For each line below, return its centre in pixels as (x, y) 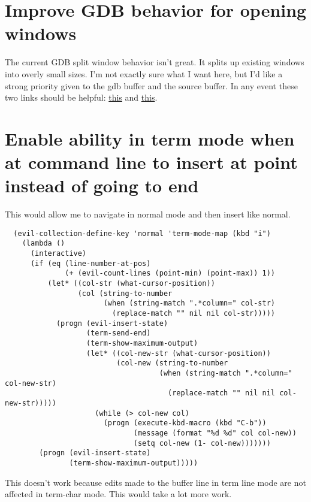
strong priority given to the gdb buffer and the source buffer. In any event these (151, 85)
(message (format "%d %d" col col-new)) (215, 433)
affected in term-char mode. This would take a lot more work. (118, 494)
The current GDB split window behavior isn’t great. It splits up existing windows (155, 62)
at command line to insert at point (151, 162)
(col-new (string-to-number (172, 363)
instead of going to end (102, 185)
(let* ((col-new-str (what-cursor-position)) (179, 353)
